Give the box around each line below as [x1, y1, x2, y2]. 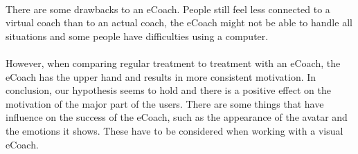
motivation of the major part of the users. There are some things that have [6, 96, 324, 110]
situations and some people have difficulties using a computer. [6, 28, 269, 43]
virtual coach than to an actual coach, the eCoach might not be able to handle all [6, 15, 352, 30]
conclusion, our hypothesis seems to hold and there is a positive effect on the [6, 83, 331, 97]
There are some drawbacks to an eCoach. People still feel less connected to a [6, 1, 330, 16]
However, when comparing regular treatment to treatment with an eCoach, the [6, 55, 341, 70]
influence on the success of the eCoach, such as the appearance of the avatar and [6, 110, 348, 124]
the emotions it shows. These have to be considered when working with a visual [6, 123, 343, 137]
